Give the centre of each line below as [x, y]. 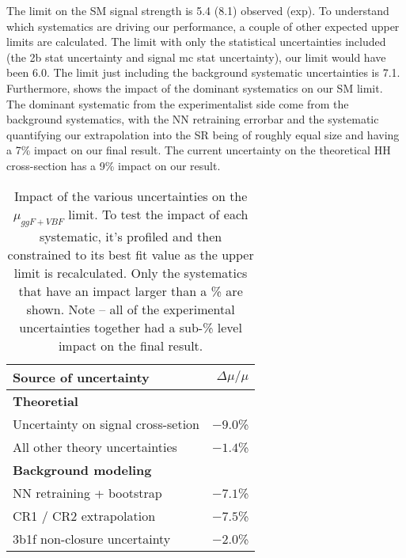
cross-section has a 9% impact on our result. [114, 165]
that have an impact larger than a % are [131, 290]
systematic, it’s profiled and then [131, 236]
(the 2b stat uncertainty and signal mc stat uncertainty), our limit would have [196, 57]
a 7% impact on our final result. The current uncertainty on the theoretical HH [199, 150]
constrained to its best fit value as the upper [131, 254]
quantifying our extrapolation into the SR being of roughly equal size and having [203, 134]
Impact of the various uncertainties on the [131, 195]
